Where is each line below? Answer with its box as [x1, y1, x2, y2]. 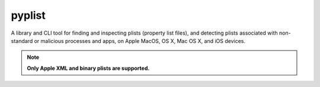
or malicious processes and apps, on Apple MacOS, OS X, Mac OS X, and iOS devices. [34, 37, 246, 44]
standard [11, 37, 33, 44]
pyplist [11, 9, 46, 22]
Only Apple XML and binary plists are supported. [27, 65, 150, 72]
